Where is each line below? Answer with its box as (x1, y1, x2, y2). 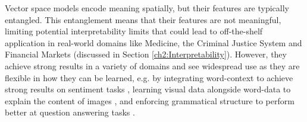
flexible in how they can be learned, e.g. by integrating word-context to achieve (5, 71, 293, 84)
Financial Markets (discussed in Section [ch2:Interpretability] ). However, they (5, 48, 287, 60)
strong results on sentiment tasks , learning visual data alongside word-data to (5, 83, 291, 95)
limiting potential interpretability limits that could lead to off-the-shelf (5, 25, 263, 37)
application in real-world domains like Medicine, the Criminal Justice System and (5, 36, 302, 49)
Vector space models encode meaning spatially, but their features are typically (5, 2, 290, 14)
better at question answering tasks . (5, 106, 135, 118)
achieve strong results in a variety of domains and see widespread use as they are (5, 59, 300, 72)
